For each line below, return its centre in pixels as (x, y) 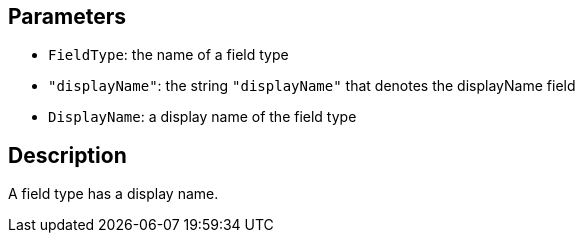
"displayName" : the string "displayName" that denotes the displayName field (312, 86)
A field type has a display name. (113, 194)
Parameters (67, 16)
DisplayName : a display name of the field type (202, 117)
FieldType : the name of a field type (168, 55)
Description (67, 155)
